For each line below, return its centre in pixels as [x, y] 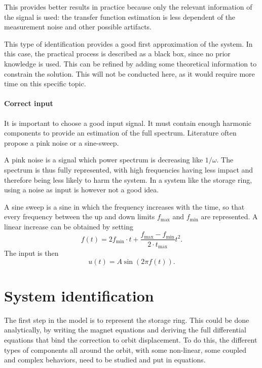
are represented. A [229, 216]
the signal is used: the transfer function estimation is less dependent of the [120, 16]
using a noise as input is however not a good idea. [82, 190]
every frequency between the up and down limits [80, 216]
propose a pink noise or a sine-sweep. [62, 142]
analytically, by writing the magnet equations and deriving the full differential [125, 330]
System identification [79, 295]
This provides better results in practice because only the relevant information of [128, 7]
